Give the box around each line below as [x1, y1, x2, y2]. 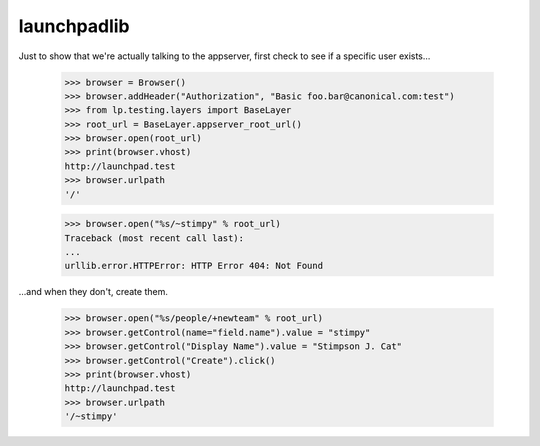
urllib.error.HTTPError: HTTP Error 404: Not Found [64, 260, 324, 272]
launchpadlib [18, 15, 130, 37]
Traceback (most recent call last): [64, 232, 245, 244]
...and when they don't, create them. [18, 286, 169, 298]
